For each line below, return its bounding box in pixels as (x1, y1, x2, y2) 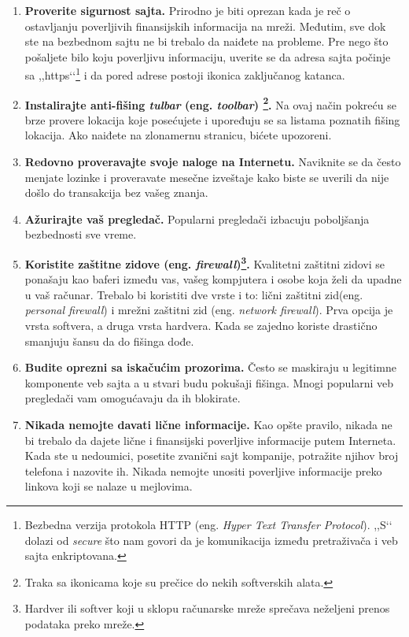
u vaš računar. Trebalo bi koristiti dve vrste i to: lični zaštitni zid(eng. (24, 286, 363, 302)
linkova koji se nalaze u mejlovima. (24, 478, 193, 494)
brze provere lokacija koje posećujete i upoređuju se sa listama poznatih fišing (24, 111, 400, 128)
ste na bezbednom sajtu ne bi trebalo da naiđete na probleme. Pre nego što (24, 33, 389, 50)
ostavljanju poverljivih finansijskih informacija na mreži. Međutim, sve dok (24, 17, 386, 34)
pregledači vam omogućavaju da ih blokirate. (24, 390, 241, 406)
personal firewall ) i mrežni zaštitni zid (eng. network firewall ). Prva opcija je (24, 302, 393, 318)
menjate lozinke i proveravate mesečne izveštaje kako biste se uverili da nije (24, 169, 389, 185)
